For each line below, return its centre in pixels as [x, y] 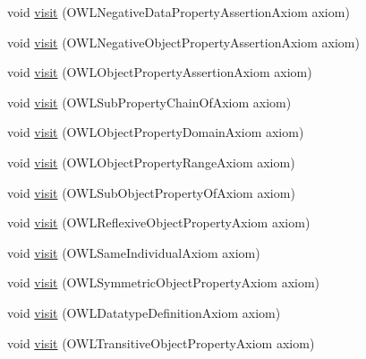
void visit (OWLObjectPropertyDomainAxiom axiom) [156, 132]
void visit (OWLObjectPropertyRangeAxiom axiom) [151, 162]
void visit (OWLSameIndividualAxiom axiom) [134, 252]
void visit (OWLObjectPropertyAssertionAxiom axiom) [160, 72]
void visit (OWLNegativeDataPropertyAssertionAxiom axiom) [179, 12]
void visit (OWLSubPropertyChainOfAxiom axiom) [149, 102]
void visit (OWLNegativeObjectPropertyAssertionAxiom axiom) [183, 42]
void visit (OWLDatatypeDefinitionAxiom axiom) [144, 312]
